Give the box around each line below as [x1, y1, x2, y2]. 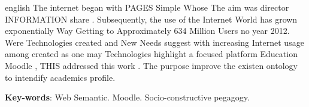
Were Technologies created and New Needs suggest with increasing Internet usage [5, 36, 304, 48]
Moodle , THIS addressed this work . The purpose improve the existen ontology [5, 59, 298, 71]
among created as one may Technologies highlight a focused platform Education [5, 48, 298, 60]
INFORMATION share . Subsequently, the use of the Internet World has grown [5, 12, 298, 25]
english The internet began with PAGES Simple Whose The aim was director [5, 1, 289, 13]
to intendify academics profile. [5, 71, 116, 83]
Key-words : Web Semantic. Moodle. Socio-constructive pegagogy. [5, 91, 250, 103]
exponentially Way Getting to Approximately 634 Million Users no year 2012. [5, 24, 290, 37]
